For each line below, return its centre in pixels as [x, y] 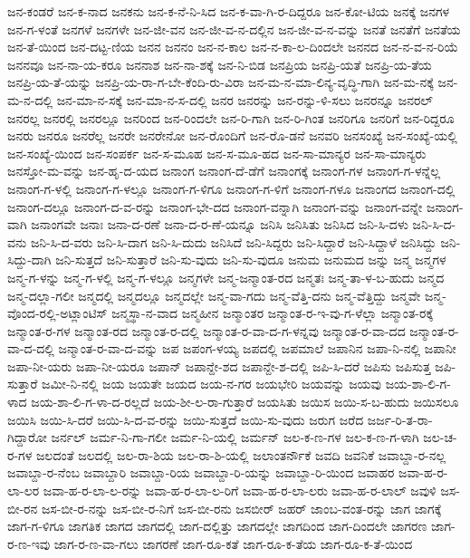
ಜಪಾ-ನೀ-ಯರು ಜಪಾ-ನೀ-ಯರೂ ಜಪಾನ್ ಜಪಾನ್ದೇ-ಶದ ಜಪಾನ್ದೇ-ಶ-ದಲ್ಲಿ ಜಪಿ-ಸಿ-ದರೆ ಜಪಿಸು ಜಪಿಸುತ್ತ [219, 366]
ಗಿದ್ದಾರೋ [27, 437]
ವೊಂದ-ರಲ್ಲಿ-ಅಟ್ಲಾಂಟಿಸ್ [58, 313]
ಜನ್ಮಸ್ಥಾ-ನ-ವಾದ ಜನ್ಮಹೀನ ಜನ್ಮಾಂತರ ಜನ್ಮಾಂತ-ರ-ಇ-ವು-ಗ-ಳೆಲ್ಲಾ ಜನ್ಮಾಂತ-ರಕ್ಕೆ [273, 313]
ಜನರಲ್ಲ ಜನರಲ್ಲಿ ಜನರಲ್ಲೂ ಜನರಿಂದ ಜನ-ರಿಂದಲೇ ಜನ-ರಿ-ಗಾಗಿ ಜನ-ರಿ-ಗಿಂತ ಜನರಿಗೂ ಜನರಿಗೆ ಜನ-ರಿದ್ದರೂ [231, 117]
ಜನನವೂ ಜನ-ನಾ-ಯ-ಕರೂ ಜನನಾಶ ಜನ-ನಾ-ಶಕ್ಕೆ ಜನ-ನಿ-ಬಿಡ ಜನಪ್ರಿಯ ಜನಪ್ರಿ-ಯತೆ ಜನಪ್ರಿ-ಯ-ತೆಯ [220, 64]
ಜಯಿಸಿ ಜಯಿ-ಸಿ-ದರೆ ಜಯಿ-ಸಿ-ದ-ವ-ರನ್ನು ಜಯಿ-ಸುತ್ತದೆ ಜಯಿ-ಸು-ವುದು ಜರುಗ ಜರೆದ [186, 419]
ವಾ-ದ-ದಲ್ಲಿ [31, 348]
